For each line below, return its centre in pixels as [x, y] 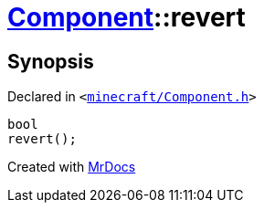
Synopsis [51, 61]
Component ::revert [127, 17]
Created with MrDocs [72, 167]
